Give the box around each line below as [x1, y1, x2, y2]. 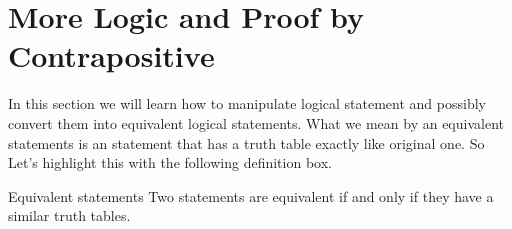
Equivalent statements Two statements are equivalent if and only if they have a [8, 185, 494, 206]
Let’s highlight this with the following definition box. [8, 152, 332, 173]
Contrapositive [8, 35, 215, 76]
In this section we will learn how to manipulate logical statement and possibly [8, 93, 486, 114]
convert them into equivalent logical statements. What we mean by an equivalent [8, 112, 504, 133]
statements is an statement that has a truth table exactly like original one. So [8, 132, 485, 153]
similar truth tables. [8, 205, 131, 226]
